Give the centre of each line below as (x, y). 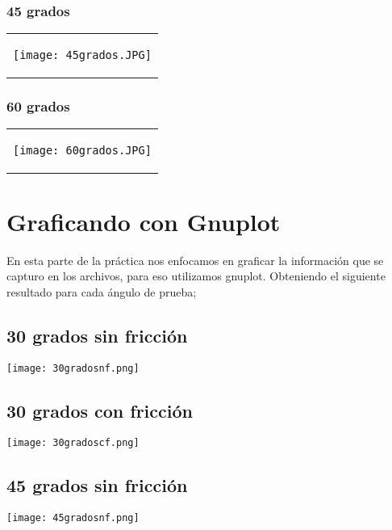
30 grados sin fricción (97, 335)
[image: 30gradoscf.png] (73, 443)
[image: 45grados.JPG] (82, 55)
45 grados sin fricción (97, 485)
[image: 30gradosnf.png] (73, 368)
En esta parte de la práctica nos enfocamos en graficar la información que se (195, 260)
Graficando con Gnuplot (144, 221)
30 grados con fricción (100, 410)
